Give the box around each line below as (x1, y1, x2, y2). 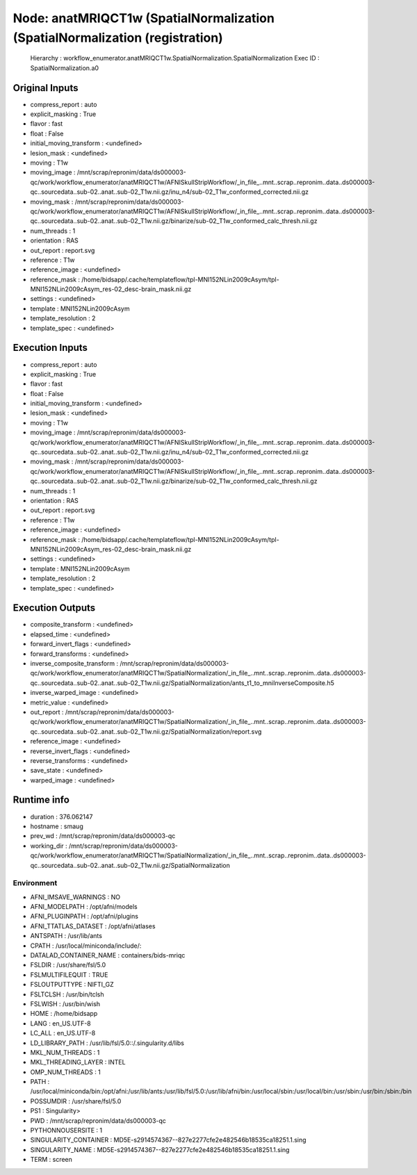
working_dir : (30, 841, 67, 850)
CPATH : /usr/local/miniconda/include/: (30, 942, 142, 950)
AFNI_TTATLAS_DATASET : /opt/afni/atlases (30, 921, 156, 930)
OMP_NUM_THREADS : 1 (30, 1067, 101, 1076)
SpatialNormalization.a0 (30, 63, 99, 72)
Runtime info (13, 794, 69, 806)
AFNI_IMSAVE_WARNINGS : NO (30, 893, 121, 901)
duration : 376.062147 (30, 812, 93, 821)
